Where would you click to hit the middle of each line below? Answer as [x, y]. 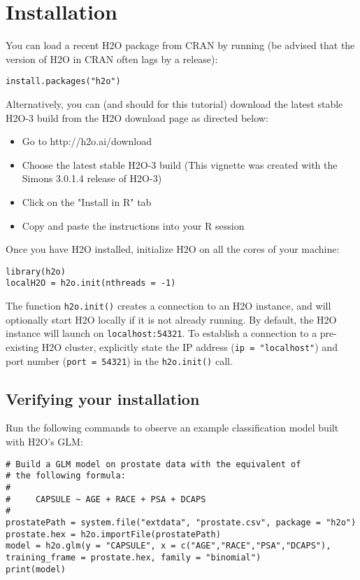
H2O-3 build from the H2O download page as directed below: [137, 117]
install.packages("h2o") [63, 82]
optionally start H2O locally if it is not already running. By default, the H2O [171, 319]
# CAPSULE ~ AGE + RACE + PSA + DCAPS [106, 499]
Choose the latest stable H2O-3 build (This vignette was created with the [180, 164]
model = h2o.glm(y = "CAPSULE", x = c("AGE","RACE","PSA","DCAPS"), [168, 546]
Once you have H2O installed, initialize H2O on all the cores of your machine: [173, 249]
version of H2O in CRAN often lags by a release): [112, 58]
